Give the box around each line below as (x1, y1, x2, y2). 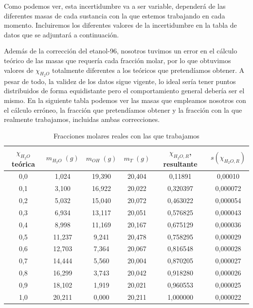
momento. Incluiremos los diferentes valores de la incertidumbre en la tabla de (4, 20, 237, 30)
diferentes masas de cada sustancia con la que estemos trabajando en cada (4, 10, 225, 20)
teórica (12, 158, 35, 169)
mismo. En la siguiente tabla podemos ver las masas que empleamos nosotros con (4, 95, 246, 105)
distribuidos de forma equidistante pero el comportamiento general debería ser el (4, 86, 245, 96)
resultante (163, 158, 198, 169)
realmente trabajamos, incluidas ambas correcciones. (4, 114, 160, 124)
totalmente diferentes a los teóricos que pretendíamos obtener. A (52, 65, 245, 75)
